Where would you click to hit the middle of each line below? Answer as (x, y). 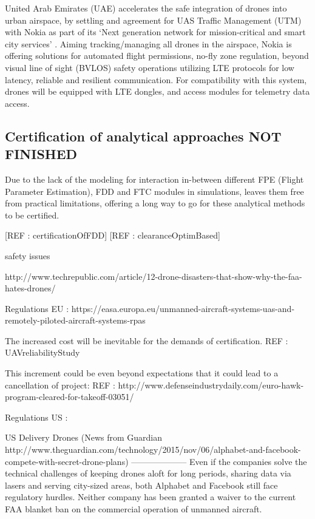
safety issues (28, 255)
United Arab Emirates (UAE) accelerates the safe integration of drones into (146, 8)
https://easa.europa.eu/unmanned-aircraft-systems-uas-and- (183, 308)
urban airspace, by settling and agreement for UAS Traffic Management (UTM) (153, 20)
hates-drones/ (30, 288)
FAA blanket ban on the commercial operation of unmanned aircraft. (134, 509)
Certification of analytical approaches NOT (143, 136)
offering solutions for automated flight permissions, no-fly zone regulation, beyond (157, 56)
